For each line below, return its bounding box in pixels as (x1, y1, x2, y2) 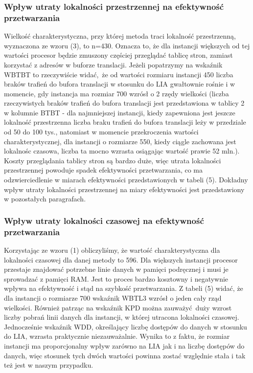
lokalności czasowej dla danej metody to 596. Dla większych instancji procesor (4, 254, 238, 264)
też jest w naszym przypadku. (4, 360, 93, 370)
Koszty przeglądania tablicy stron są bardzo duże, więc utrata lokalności (4, 155, 221, 165)
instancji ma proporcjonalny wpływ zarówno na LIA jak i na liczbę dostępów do (4, 340, 245, 351)
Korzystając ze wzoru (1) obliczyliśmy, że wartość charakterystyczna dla (4, 244, 220, 255)
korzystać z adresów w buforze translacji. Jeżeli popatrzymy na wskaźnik (4, 59, 223, 69)
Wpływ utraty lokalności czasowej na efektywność (4, 214, 204, 226)
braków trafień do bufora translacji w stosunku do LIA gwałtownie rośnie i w (4, 79, 235, 89)
